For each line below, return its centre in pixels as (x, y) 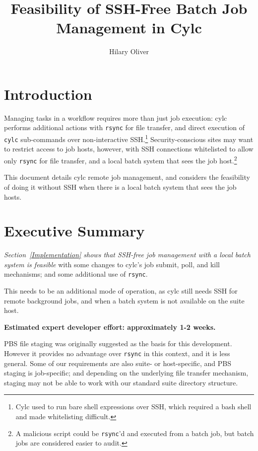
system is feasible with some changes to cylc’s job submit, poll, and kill (112, 264)
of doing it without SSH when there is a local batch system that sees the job (120, 187)
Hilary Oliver (129, 51)
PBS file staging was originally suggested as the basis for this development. (118, 343)
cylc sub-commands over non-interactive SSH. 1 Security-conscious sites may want (129, 138)
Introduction (48, 94)
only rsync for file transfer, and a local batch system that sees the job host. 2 (121, 160)
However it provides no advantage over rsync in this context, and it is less (117, 353)
